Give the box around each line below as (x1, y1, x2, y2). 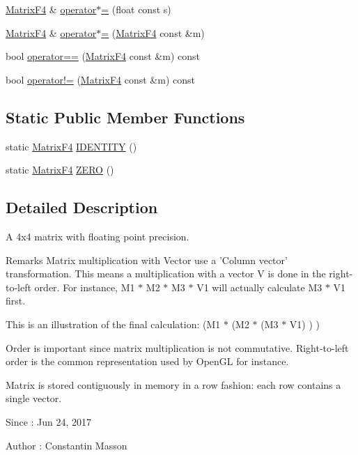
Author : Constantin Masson (6, 438, 127, 452)
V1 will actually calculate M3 (196, 279, 322, 294)
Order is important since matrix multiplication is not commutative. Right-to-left (6, 340, 349, 355)
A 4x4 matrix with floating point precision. (6, 229, 189, 243)
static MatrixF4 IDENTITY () (6, 139, 137, 153)
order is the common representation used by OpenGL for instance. (6, 354, 289, 369)
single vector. (6, 391, 62, 406)
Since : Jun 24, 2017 (6, 414, 92, 429)
